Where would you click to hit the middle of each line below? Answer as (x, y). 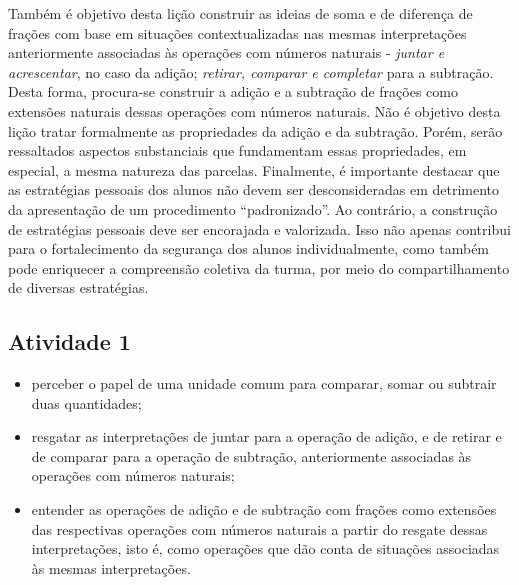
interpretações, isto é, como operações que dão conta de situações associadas (265, 548)
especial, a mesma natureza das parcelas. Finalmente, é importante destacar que (254, 169)
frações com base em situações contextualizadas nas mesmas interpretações (237, 32)
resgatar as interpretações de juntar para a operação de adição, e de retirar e (266, 436)
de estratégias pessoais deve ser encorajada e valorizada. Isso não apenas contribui (259, 228)
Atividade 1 (69, 341)
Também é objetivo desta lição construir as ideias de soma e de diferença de (240, 13)
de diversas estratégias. (78, 287)
